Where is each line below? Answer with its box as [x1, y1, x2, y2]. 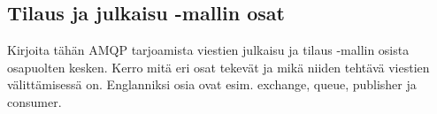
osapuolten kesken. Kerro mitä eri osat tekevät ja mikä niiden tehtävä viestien [7, 57, 430, 76]
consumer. [7, 92, 62, 110]
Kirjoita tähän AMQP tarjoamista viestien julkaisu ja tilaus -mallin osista [7, 41, 410, 59]
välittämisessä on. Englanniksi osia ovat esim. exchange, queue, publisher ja [7, 75, 417, 94]
